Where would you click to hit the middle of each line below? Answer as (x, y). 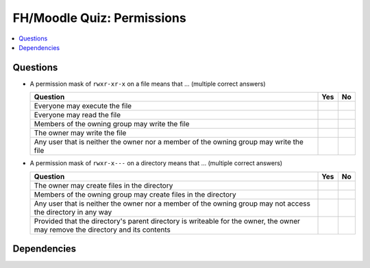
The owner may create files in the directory (103, 185)
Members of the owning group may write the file (112, 124)
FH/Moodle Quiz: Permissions (99, 18)
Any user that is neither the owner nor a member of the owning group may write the (169, 142)
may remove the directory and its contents (102, 230)
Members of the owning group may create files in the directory (135, 194)
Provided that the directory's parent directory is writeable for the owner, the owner (167, 221)
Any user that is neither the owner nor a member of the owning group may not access (172, 204)
